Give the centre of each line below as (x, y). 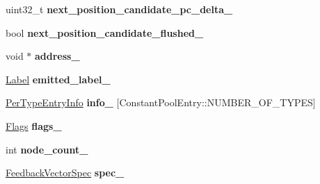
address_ (57, 56)
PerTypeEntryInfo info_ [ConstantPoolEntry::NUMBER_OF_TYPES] (161, 102)
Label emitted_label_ (58, 79)
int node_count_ (47, 149)
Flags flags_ (34, 125)
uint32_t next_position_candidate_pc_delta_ (119, 9)
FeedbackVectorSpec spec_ (65, 173)
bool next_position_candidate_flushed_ (105, 32)
